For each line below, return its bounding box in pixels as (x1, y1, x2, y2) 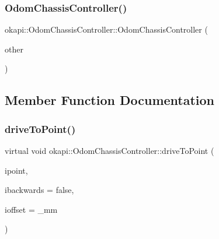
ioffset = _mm (5, 203, 58, 215)
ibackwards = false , (5, 184, 74, 196)
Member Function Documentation (5, 91, 215, 109)
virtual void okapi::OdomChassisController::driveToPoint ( (5, 145, 214, 156)
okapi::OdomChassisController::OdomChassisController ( (5, 23, 208, 36)
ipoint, (5, 164, 28, 176)
